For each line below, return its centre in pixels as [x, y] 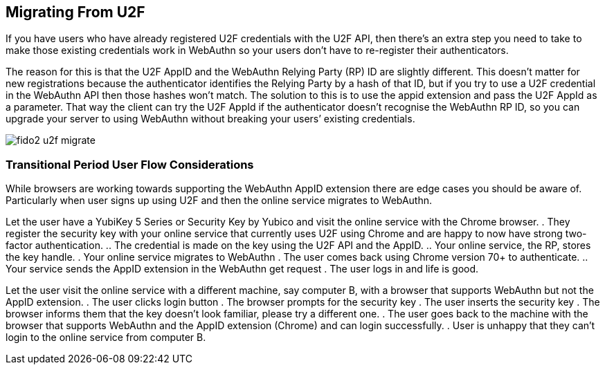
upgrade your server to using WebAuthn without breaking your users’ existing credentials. [210, 119]
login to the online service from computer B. [106, 337]
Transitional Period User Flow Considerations [130, 164]
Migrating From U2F [75, 12]
